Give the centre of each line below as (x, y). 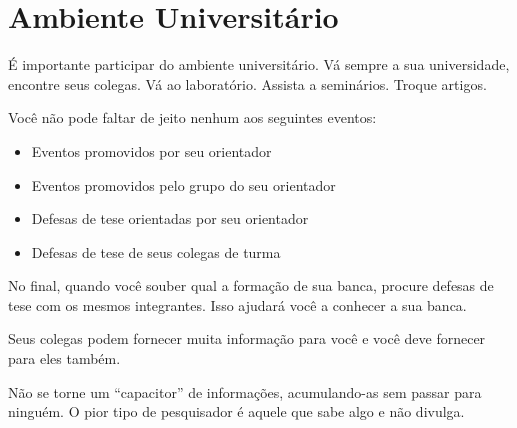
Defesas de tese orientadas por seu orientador (170, 218)
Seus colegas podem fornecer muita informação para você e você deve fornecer (247, 338)
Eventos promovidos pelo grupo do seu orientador (183, 184)
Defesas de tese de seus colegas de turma (156, 251)
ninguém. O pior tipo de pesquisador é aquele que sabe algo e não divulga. (236, 411)
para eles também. (64, 358)
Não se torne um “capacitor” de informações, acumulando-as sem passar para (245, 391)
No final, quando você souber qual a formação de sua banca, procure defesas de (251, 285)
